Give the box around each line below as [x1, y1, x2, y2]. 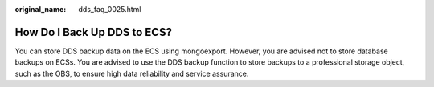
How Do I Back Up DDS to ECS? [14, 25, 173, 39]
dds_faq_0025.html [78, 5, 141, 14]
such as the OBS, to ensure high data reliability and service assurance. [14, 69, 249, 78]
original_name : [14, 5, 67, 14]
